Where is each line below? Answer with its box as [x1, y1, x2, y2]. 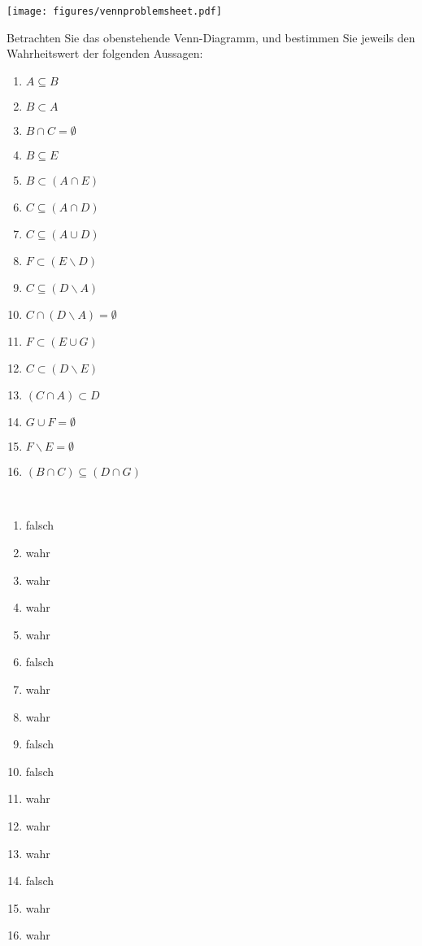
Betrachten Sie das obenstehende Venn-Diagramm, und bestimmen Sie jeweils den [7, 28, 415, 46]
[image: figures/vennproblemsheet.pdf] [7, 6, 222, 17]
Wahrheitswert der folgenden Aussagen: [7, 45, 203, 62]
